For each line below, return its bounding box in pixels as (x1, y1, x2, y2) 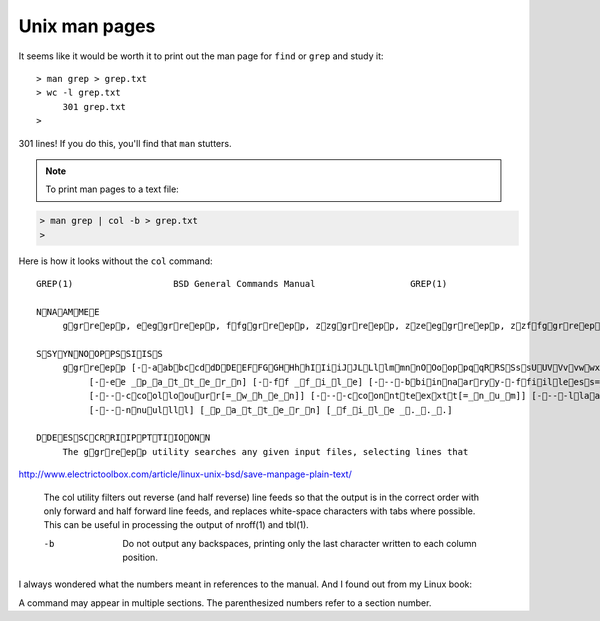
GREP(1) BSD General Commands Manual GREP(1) (36, 278, 448, 290)
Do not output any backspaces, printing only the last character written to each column (122, 537, 477, 549)
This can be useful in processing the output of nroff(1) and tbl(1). (43, 519, 309, 531)
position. (122, 551, 159, 564)
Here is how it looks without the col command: (18, 255, 214, 267)
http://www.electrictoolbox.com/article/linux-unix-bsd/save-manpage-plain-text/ (18, 468, 352, 480)
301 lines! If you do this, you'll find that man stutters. (18, 137, 232, 149)
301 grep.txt (62, 101, 127, 112)
